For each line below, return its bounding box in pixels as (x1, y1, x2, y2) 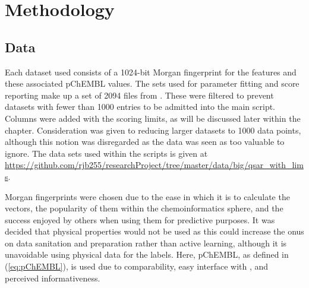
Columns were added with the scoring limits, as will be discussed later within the (5, 112, 301, 124)
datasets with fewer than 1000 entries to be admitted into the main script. (5, 100, 276, 113)
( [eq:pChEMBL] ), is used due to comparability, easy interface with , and (5, 260, 269, 273)
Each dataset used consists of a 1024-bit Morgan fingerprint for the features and (5, 65, 297, 78)
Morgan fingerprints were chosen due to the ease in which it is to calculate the (5, 190, 290, 202)
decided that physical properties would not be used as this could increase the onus (5, 225, 304, 238)
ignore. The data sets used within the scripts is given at (5, 147, 208, 159)
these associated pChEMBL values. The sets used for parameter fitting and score (5, 77, 299, 90)
